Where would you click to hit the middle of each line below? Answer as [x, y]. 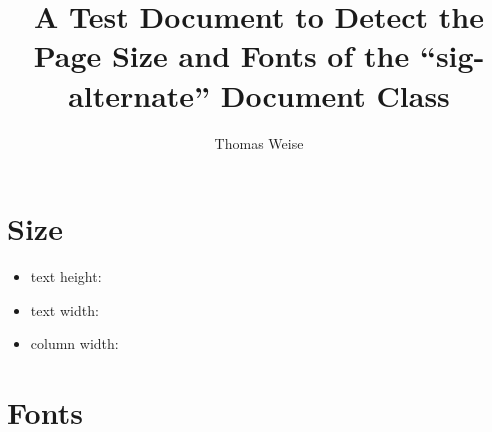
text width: [64, 309]
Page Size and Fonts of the [221, 55]
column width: [74, 343]
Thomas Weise [259, 142]
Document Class [335, 94]
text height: [66, 276]
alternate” [139, 94]
